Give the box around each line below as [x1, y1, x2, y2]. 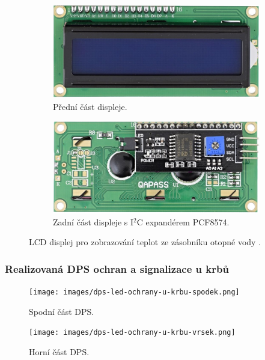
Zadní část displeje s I [53, 215, 133, 228]
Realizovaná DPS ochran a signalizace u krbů [5, 261, 229, 276]
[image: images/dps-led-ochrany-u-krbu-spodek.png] [29, 288, 240, 297]
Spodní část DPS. [29, 305, 94, 317]
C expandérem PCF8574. [136, 215, 230, 228]
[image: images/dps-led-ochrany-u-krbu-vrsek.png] [29, 328, 236, 337]
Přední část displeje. [53, 100, 127, 112]
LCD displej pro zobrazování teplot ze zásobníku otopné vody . [29, 236, 261, 248]
